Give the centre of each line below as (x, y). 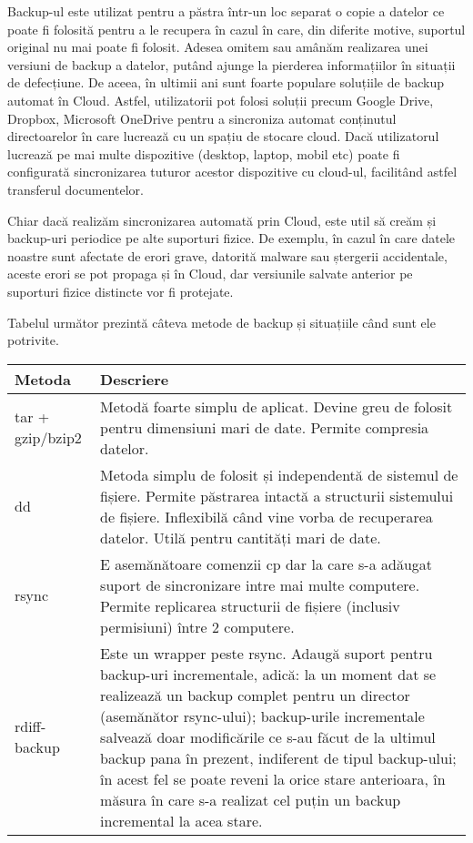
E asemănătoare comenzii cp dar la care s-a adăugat (267, 564)
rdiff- (30, 726)
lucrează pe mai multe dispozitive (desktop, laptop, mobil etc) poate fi (204, 153)
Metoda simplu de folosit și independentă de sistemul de (279, 474)
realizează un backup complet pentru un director (255, 695)
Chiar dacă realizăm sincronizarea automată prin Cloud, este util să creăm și (222, 220)
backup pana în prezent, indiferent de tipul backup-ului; (278, 757)
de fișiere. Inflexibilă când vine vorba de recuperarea (267, 516)
